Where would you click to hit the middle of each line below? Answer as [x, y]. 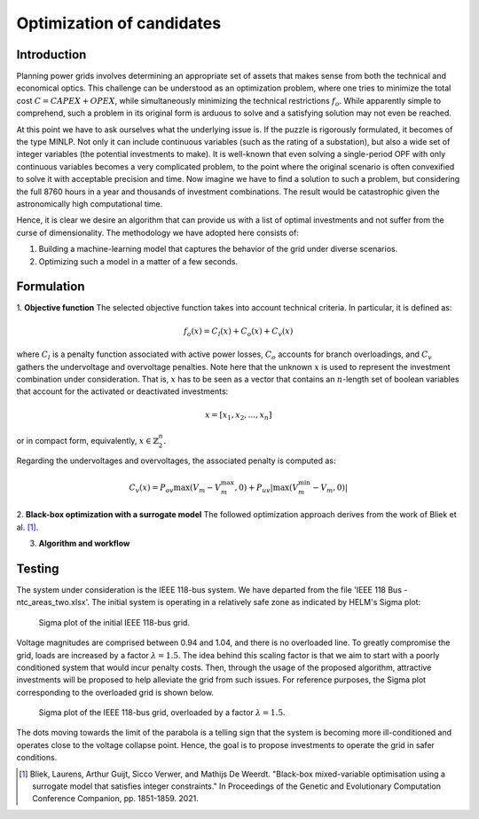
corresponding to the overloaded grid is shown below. [115, 692]
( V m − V [205, 488]
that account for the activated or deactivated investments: [122, 391]
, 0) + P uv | [254, 488]
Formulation [51, 287]
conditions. [37, 758]
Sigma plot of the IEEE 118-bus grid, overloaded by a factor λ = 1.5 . [162, 713]
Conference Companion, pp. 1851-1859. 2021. [115, 799]
